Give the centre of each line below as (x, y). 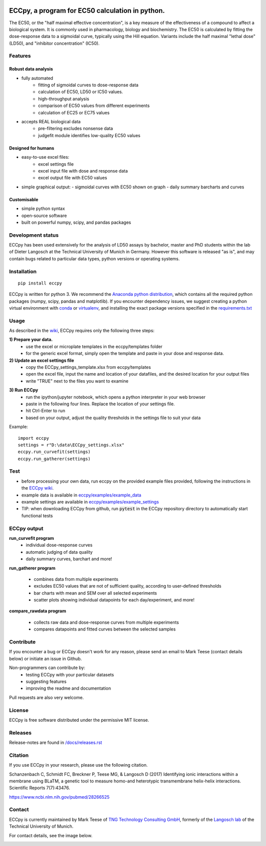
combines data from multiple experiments (76, 579)
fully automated (37, 78)
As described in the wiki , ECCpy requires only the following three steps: (82, 331)
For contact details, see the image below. (51, 835)
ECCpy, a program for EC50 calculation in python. (87, 11)
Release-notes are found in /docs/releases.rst (56, 742)
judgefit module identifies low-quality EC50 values (89, 135)
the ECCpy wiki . (37, 488)
